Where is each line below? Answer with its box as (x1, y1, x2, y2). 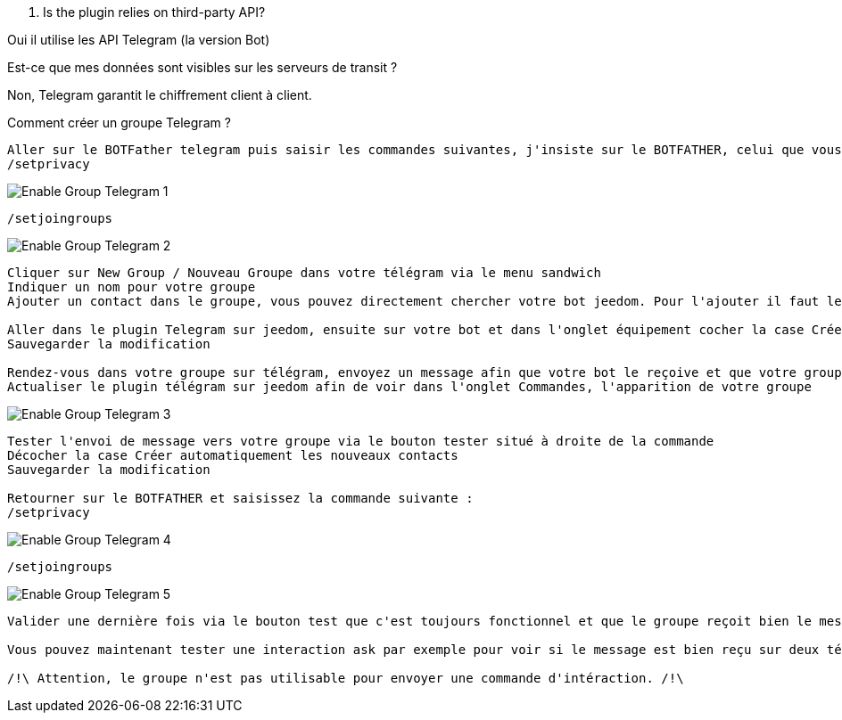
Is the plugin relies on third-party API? (43, 4, 266, 20)
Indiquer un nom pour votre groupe (7, 280, 256, 294)
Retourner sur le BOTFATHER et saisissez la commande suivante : (7, 491, 474, 505)
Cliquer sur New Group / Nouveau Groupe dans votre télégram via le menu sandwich (7, 266, 601, 280)
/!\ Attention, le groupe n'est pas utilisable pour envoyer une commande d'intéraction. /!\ (7, 671, 684, 685)
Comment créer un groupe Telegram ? (7, 115, 231, 130)
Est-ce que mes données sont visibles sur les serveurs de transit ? (7, 60, 398, 75)
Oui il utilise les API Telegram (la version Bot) (7, 32, 270, 47)
